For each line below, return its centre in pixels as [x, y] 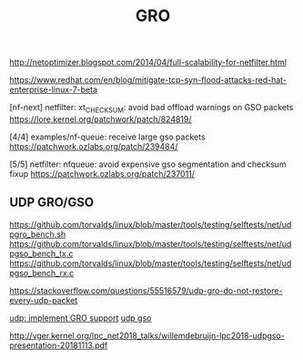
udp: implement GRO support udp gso [81, 318]
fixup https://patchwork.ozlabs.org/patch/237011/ [102, 173]
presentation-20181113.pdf [59, 345]
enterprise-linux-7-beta [54, 90]
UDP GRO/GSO [51, 203]
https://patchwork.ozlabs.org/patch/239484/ [94, 146]
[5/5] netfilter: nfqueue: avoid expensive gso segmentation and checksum [148, 164]
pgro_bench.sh [38, 234]
